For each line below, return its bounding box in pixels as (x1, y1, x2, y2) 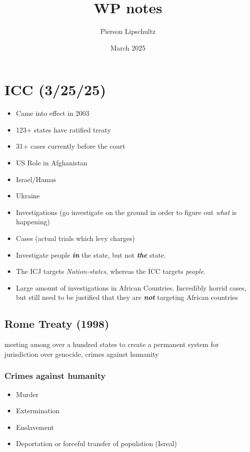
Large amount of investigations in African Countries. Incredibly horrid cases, (16, 282, 247, 292)
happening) (16, 216, 50, 227)
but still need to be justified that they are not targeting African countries (16, 292, 238, 302)
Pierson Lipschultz (100, 26, 156, 36)
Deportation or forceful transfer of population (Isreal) (16, 438, 177, 449)
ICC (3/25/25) (4, 80, 106, 100)
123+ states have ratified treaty (16, 124, 111, 134)
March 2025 (110, 42, 146, 53)
